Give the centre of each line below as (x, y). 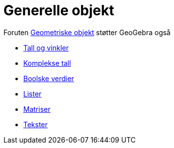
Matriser (37, 109)
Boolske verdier (49, 78)
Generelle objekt (59, 10)
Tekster (36, 124)
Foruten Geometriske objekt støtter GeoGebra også (87, 32)
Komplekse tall (47, 63)
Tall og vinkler (46, 48)
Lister (32, 94)
